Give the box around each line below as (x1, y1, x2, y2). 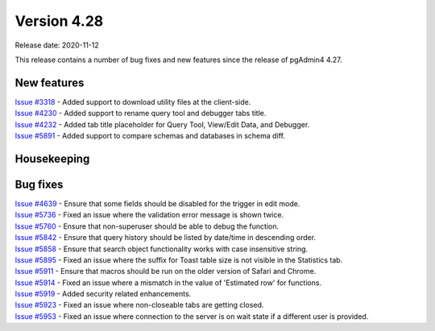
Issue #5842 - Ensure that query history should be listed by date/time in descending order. (14, 233, 317, 242)
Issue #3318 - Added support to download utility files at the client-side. (14, 97, 251, 106)
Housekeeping (14, 151, 90, 165)
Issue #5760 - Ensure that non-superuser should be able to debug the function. (14, 221, 280, 231)
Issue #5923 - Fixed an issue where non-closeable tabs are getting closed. (14, 300, 264, 310)
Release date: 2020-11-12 (14, 40, 100, 50)
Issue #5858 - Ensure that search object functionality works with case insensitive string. (14, 244, 309, 254)
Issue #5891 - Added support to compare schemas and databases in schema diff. (14, 131, 286, 141)
